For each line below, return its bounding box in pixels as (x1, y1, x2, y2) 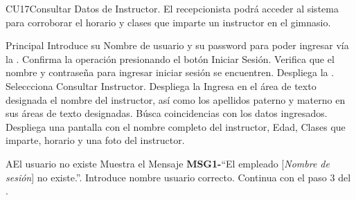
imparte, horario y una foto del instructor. (6, 133, 185, 147)
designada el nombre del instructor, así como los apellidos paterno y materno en (6, 92, 346, 107)
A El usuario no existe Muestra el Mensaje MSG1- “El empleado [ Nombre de (6, 156, 330, 170)
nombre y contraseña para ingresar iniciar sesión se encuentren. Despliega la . (6, 65, 335, 80)
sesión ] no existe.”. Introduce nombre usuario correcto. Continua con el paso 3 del (6, 170, 351, 184)
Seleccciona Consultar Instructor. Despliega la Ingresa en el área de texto (6, 78, 317, 93)
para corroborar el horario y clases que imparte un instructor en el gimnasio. (6, 15, 331, 29)
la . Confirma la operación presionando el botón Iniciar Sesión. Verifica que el (6, 51, 335, 66)
